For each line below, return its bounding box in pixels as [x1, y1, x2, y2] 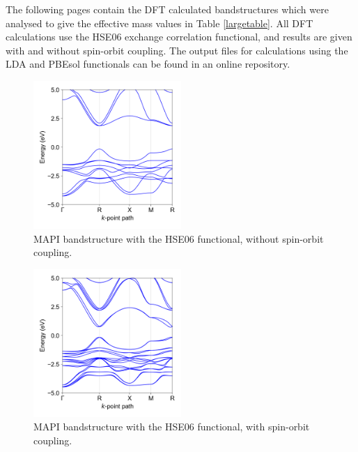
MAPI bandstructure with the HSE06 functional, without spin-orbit [33, 231, 324, 246]
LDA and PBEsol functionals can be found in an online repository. [6, 56, 290, 71]
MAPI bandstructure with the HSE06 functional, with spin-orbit [33, 419, 310, 434]
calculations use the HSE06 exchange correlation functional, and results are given [6, 29, 352, 44]
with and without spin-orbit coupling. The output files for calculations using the [6, 43, 348, 57]
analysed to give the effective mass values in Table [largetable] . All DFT [6, 15, 313, 30]
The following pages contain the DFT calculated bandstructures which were [6, 2, 329, 16]
